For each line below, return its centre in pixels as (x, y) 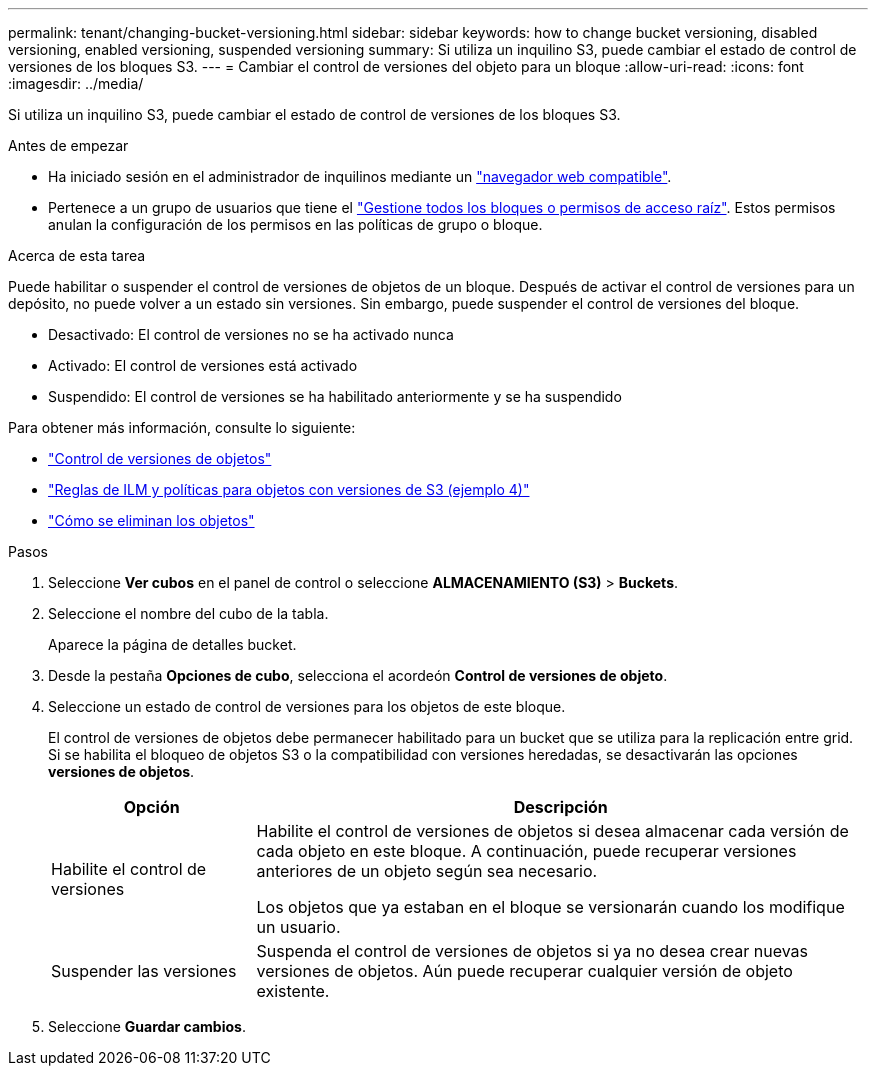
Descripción (560, 807)
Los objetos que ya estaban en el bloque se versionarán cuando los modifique (550, 907)
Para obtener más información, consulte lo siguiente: (182, 427)
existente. (293, 991)
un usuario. (298, 927)
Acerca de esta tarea (77, 255)
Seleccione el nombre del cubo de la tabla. (188, 613)
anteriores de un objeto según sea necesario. (427, 871)
